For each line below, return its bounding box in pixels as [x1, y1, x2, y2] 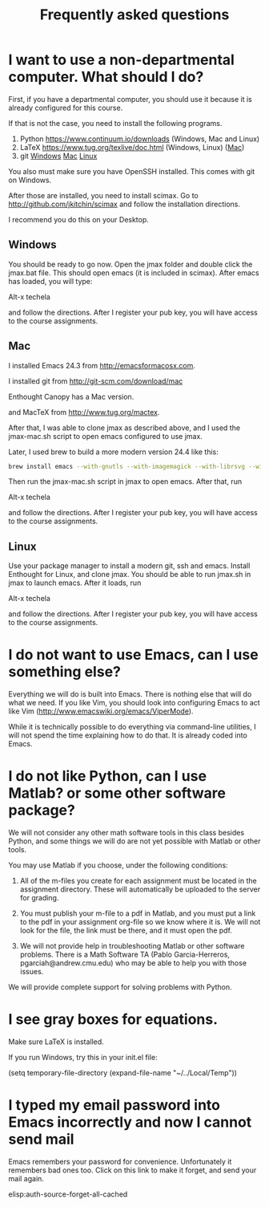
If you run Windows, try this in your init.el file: [8, 1053, 158, 1063]
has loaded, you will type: [8, 276, 93, 286]
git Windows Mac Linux [19, 151, 98, 161]
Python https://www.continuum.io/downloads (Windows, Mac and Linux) [19, 134, 260, 144]
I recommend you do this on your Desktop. [8, 214, 150, 224]
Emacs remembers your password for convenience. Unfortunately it [8, 1157, 232, 1166]
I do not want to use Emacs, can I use [8, 646, 259, 664]
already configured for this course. [8, 103, 123, 112]
